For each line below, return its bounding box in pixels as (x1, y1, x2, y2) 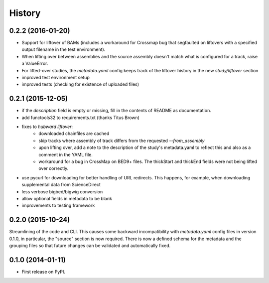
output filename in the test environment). (21, 46, 106, 52)
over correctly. (38, 165, 69, 171)
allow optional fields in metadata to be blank (21, 196, 112, 201)
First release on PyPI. (21, 269, 66, 275)
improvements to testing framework (21, 202, 95, 209)
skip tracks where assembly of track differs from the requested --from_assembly (38, 138, 205, 143)
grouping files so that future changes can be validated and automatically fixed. (9, 243, 171, 249)
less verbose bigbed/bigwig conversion (21, 188, 103, 194)
